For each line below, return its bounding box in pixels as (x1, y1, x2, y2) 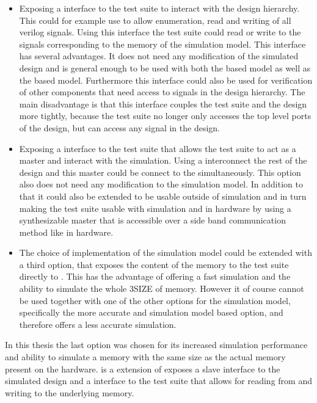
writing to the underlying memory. (5, 386, 134, 399)
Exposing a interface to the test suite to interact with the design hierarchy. (19, 2, 300, 14)
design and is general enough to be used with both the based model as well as (19, 61, 311, 74)
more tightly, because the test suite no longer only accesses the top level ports (19, 109, 312, 122)
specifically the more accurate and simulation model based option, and (19, 306, 283, 319)
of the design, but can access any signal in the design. (19, 121, 220, 134)
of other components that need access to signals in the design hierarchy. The (19, 85, 305, 98)
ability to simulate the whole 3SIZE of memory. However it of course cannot (19, 282, 304, 295)
